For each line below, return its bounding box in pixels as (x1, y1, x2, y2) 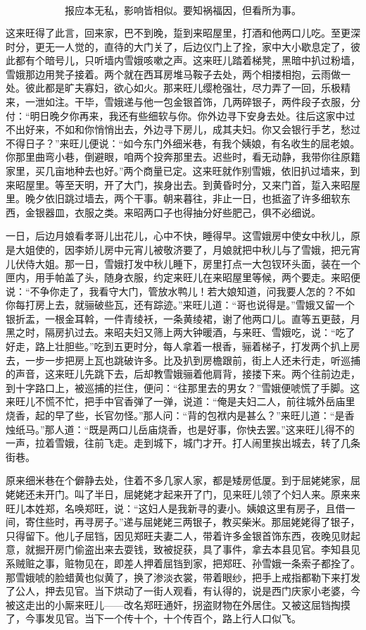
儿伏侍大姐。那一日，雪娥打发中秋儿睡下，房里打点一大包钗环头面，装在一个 (6, 256, 360, 271)
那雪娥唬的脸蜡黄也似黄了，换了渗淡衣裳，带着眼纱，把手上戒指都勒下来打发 (6, 569, 360, 584)
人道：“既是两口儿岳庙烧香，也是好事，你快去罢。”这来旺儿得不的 (54, 421, 355, 436)
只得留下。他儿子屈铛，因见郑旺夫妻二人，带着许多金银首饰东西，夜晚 (6, 528, 331, 543)
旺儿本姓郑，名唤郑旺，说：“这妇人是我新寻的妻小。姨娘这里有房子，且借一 (6, 500, 355, 515)
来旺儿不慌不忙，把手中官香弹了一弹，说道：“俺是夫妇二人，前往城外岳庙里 (6, 394, 355, 409)
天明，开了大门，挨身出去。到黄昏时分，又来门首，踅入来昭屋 (74, 177, 360, 192)
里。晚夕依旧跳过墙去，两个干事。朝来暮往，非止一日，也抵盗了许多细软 (6, 191, 341, 206)
